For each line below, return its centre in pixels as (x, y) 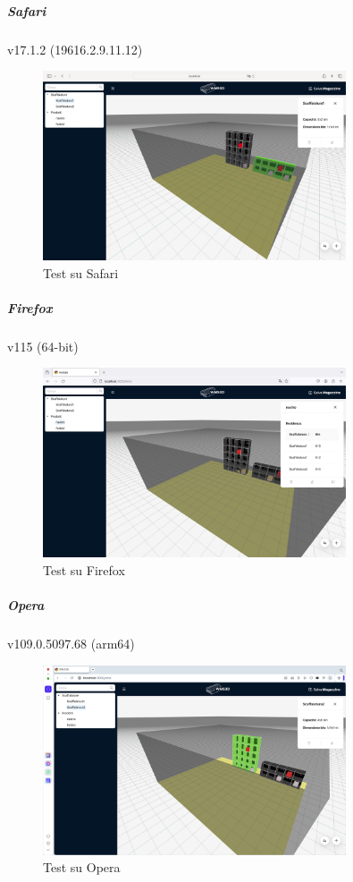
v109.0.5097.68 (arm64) (71, 644)
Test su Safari (81, 272)
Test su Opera (82, 867)
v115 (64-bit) (43, 346)
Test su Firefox (84, 570)
